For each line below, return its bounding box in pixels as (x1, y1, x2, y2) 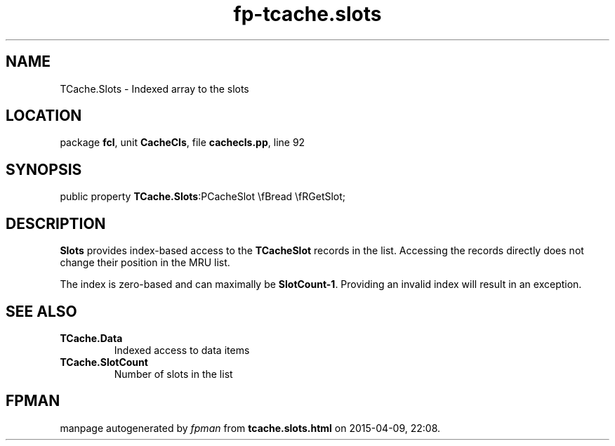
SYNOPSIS (6, 160, 82, 178)
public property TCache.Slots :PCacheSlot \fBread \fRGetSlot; (60, 190, 346, 203)
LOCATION (6, 107, 82, 125)
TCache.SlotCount (60, 355, 148, 368)
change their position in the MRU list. (60, 256, 230, 269)
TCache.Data (60, 332, 123, 344)
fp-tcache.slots (233, 2, 382, 26)
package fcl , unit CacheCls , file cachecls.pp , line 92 (60, 136, 305, 149)
